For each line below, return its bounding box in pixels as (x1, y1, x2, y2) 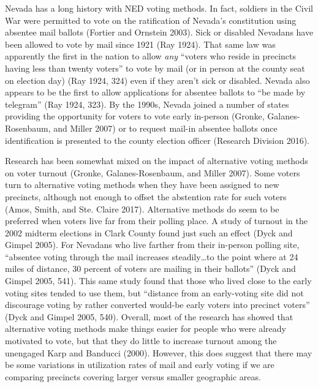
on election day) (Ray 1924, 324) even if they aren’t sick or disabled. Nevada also (5, 73, 310, 86)
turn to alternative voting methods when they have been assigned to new (5, 178, 279, 191)
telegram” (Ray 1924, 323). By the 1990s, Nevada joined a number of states (5, 97, 289, 110)
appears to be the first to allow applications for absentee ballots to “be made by (5, 86, 306, 99)
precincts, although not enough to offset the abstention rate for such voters (5, 190, 287, 203)
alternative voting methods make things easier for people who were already (5, 322, 286, 335)
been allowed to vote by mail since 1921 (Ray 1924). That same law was (5, 37, 276, 50)
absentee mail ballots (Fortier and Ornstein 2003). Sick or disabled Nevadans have (5, 26, 314, 39)
